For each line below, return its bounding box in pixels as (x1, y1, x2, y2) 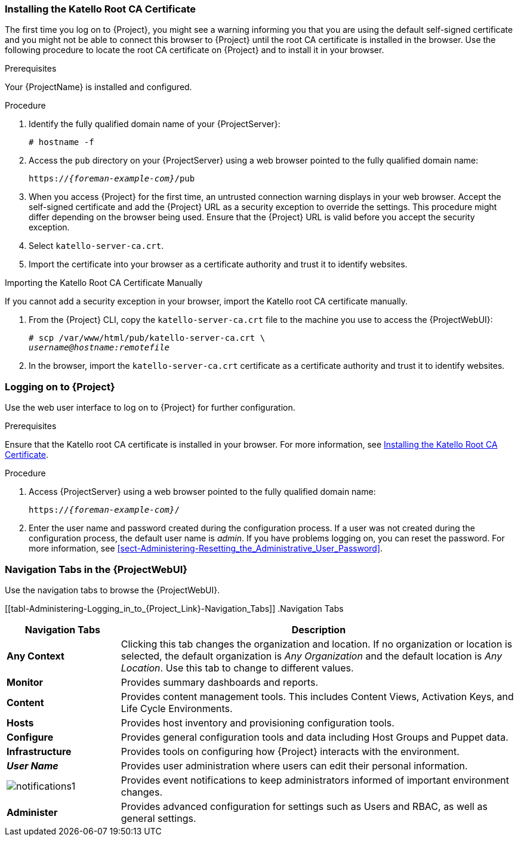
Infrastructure (7, 745, 72, 757)
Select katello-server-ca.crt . (29, 241, 164, 251)
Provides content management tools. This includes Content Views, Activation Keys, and (121, 690, 514, 703)
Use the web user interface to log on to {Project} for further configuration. (5, 402, 295, 413)
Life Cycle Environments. (121, 702, 233, 714)
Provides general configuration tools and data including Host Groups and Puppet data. (121, 731, 508, 743)
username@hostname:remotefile (29, 343, 170, 353)
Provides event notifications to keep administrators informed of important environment (121, 774, 509, 786)
